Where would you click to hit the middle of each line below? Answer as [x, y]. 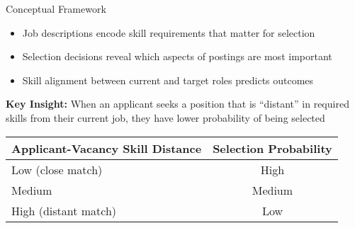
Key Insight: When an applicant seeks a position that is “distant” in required [177, 104]
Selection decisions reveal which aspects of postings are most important [177, 56]
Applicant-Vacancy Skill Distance [107, 148]
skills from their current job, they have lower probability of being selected [165, 117]
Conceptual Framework [56, 8]
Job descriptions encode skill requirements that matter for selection [169, 32]
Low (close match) [57, 169]
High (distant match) [64, 210]
